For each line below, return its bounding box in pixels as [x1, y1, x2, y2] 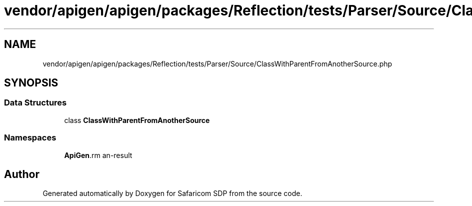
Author [4, 167, 39, 180]
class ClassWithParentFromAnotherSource [64, 115, 210, 124]
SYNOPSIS [4, 76, 58, 89]
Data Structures [4, 97, 67, 108]
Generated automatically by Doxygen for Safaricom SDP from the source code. [42, 189, 302, 198]
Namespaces [4, 132, 56, 143]
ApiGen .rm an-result [64, 150, 132, 159]
